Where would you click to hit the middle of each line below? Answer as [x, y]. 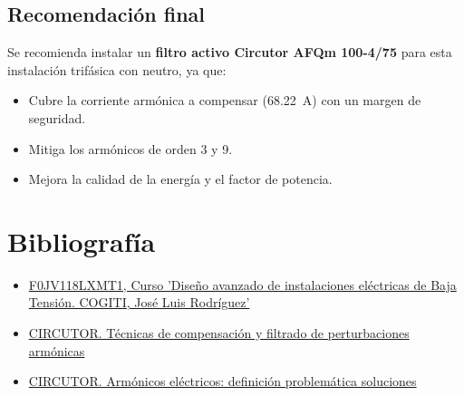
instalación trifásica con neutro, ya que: [117, 69]
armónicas [57, 350]
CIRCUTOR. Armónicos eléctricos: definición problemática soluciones [222, 381]
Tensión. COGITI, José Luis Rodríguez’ [139, 302]
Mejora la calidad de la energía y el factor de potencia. [180, 179]
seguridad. [57, 117]
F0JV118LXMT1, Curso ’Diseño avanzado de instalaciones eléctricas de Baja [242, 284]
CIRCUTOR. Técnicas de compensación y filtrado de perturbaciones [219, 333]
